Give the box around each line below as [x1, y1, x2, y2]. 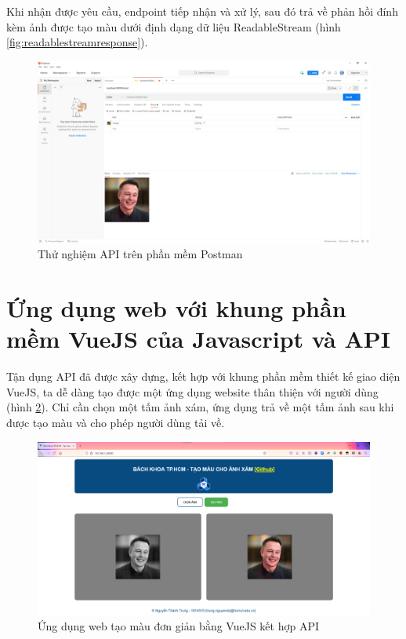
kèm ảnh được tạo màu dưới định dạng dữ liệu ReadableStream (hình [6, 18, 341, 35]
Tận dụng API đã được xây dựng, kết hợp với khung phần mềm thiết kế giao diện [6, 368, 401, 385]
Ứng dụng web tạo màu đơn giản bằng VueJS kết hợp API [38, 618, 319, 634]
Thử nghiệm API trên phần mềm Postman [38, 246, 243, 262]
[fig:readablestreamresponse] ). [6, 34, 148, 50]
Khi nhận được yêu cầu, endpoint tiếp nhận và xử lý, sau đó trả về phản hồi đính [6, 3, 398, 19]
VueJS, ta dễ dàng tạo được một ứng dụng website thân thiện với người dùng [6, 383, 379, 400]
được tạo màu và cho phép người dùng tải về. [6, 414, 225, 430]
